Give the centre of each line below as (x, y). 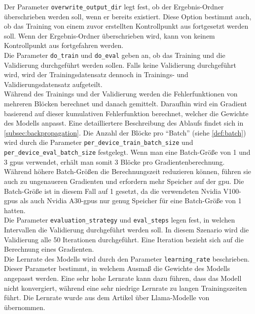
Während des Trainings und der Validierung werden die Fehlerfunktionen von (121, 94)
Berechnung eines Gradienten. (49, 249)
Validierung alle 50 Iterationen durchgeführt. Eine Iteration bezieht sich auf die (124, 239)
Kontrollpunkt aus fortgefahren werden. (64, 45)
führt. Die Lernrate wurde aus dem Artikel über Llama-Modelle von (107, 297)
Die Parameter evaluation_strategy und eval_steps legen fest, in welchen (120, 220)
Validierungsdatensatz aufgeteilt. (53, 84)
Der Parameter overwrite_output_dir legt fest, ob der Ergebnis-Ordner (114, 6)
